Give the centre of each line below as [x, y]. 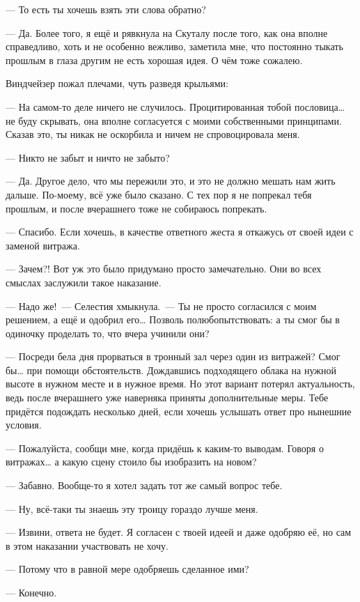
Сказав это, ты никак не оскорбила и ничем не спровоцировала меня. [153, 134]
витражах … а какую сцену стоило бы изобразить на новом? [131, 462]
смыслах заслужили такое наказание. [84, 282]
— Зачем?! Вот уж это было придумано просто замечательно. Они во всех [164, 269]
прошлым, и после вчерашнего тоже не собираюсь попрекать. [136, 208]
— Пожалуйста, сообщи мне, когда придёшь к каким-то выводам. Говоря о [165, 448]
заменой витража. [43, 245]
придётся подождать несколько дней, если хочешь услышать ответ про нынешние [179, 411]
